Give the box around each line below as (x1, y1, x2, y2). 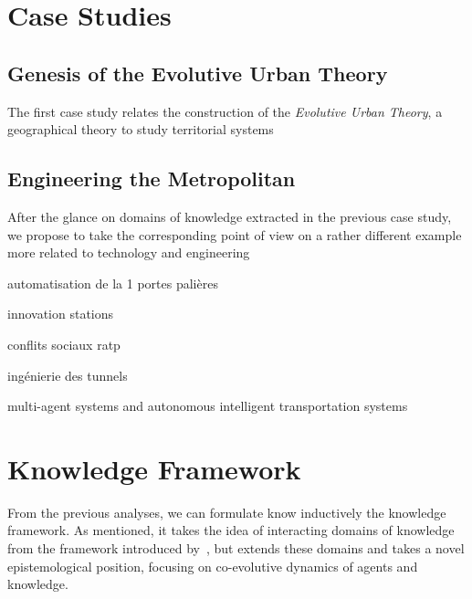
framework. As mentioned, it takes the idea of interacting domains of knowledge (7, 520, 455, 540)
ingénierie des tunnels (7, 365, 128, 384)
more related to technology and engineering (7, 243, 250, 262)
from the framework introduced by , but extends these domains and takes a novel (7, 539, 465, 558)
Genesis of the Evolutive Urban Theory (7, 58, 388, 87)
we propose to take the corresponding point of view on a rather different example (7, 225, 462, 244)
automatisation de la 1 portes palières (7, 273, 218, 292)
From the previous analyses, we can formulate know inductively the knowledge (7, 502, 446, 521)
